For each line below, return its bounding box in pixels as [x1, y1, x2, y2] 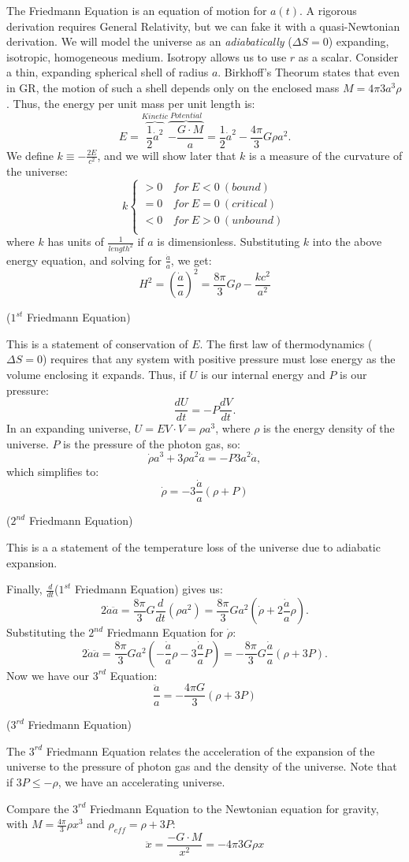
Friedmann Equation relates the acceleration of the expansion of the [46, 742, 375, 759]
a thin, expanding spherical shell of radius [6, 64, 209, 80]
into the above [312, 233, 382, 250]
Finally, [6, 581, 43, 597]
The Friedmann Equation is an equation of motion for [6, 2, 267, 18]
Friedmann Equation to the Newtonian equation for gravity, [90, 800, 379, 816]
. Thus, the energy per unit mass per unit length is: [6, 95, 255, 111]
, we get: [170, 251, 212, 268]
